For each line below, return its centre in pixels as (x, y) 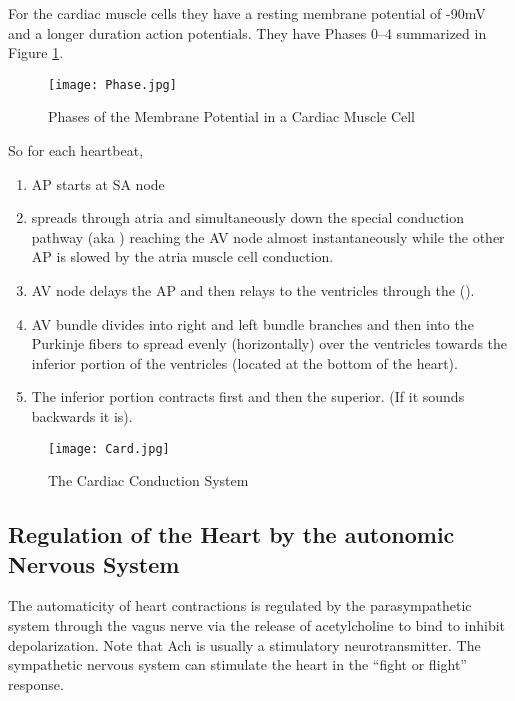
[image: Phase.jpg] (112, 84)
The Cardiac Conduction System (148, 480)
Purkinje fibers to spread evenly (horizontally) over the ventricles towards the (269, 343)
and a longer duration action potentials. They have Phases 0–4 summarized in (247, 32)
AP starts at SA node (98, 183)
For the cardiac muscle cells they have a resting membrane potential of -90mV (247, 13)
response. (36, 683)
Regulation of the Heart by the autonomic (231, 534)
